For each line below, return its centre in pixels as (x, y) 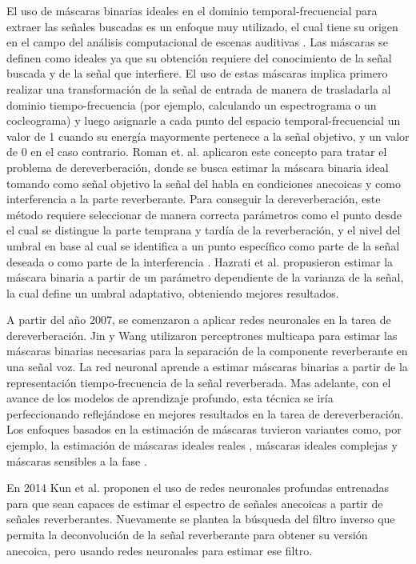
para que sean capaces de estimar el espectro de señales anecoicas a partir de (195, 503)
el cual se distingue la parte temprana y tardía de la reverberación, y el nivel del (204, 230)
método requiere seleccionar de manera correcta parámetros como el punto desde (204, 214)
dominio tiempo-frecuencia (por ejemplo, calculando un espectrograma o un (192, 104)
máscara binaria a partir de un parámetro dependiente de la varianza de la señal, (205, 277)
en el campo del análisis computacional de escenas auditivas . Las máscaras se (197, 42)
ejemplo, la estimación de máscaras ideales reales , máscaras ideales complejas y (202, 445)
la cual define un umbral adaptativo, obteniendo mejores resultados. (173, 292)
